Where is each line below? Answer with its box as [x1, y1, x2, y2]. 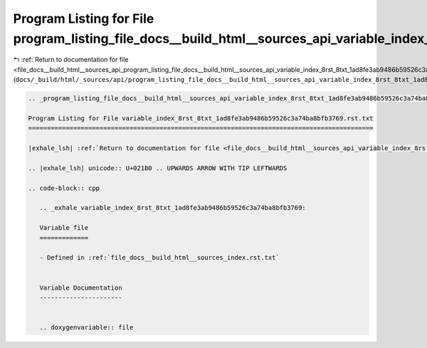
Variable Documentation [39, 283, 122, 292]
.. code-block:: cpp [28, 184, 100, 192]
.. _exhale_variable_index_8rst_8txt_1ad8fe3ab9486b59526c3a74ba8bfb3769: [39, 204, 306, 212]
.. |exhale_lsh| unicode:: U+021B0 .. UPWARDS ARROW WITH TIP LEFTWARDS [28, 164, 288, 172]
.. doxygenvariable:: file [39, 324, 134, 332]
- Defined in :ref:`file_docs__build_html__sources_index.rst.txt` [39, 253, 280, 262]
